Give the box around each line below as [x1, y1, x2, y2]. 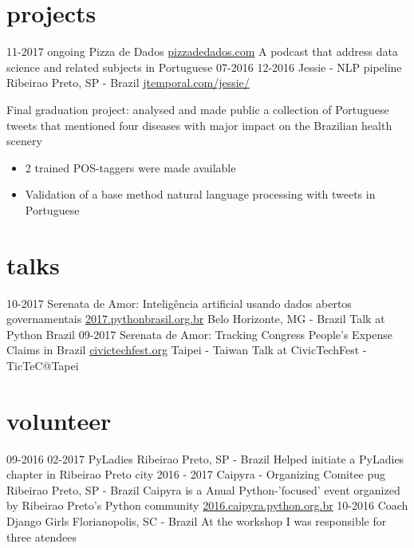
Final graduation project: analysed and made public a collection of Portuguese [6, 101, 389, 117]
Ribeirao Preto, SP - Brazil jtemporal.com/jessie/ [6, 74, 250, 91]
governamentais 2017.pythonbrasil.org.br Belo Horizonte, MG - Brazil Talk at [6, 310, 385, 327]
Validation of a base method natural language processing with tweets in [25, 186, 376, 203]
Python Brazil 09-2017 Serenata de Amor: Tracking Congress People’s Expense [6, 325, 392, 342]
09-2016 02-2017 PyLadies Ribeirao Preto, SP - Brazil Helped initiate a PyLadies [6, 450, 404, 467]
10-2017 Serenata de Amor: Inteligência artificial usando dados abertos [6, 294, 352, 311]
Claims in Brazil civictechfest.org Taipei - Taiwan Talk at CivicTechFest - [6, 341, 367, 358]
